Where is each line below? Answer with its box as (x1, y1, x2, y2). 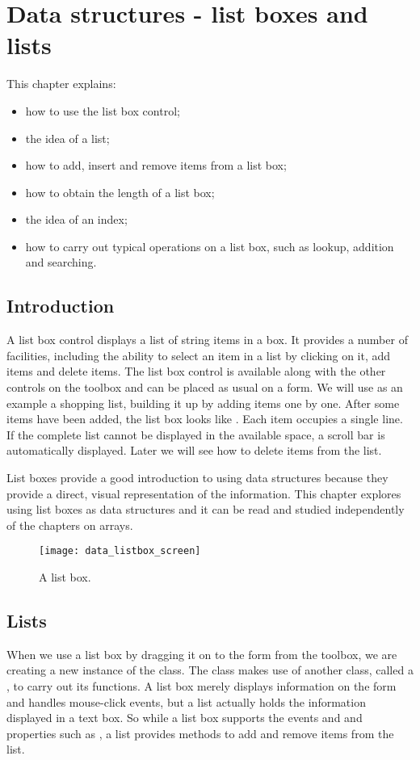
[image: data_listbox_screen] (39, 545, 201, 557)
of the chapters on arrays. (6, 516, 133, 533)
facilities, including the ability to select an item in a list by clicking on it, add (6, 346, 391, 363)
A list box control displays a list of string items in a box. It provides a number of (6, 331, 408, 348)
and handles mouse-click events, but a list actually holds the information (6, 693, 366, 710)
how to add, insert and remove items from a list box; (25, 157, 287, 174)
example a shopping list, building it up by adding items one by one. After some (6, 394, 400, 411)
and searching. (25, 254, 97, 271)
